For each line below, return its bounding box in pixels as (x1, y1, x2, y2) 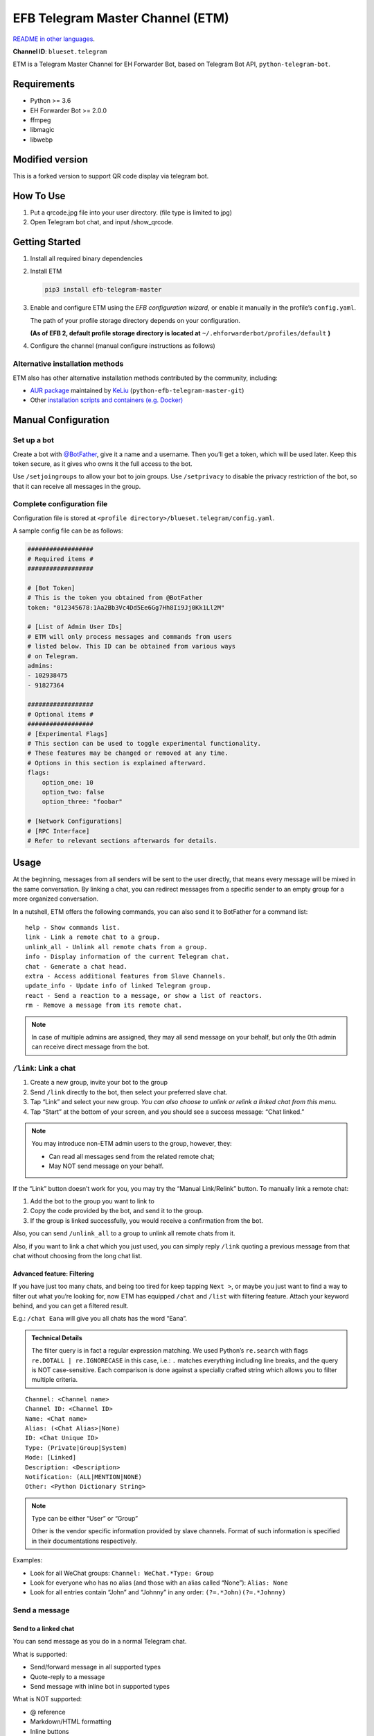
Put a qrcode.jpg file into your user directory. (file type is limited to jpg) (30, 208, 232, 217)
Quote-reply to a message (30, 1672, 105, 1680)
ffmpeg (30, 116, 51, 124)
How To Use (12, 190, 66, 201)
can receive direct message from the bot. (31, 1042, 150, 1051)
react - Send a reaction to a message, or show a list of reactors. (25, 992, 262, 999)
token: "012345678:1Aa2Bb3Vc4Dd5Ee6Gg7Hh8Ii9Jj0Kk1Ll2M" (27, 603, 225, 611)
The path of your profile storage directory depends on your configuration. (30, 316, 240, 324)
